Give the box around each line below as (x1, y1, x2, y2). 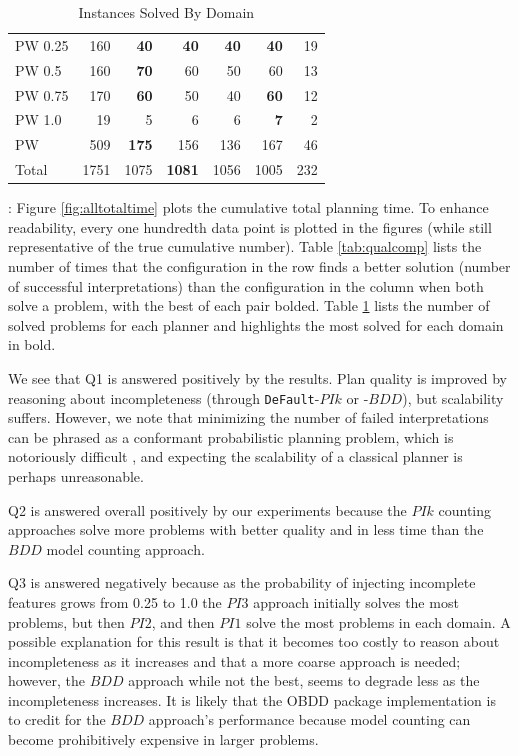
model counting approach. (46, 538, 205, 559)
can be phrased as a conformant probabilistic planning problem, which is (8, 426, 454, 447)
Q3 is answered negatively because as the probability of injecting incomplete (8, 572, 476, 593)
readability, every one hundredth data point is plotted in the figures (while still (8, 216, 492, 237)
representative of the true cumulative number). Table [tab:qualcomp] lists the (8, 236, 482, 257)
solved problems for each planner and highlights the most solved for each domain (8, 314, 504, 335)
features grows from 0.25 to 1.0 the (8, 591, 222, 612)
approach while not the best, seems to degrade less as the (128, 670, 480, 691)
